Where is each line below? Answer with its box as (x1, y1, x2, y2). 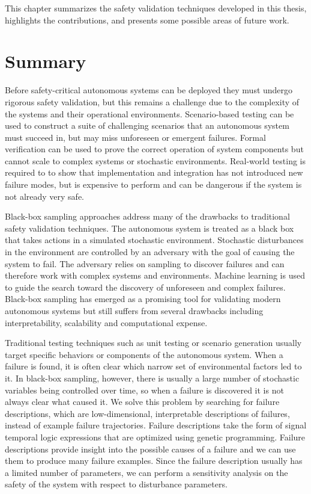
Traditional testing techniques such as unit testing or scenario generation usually (5, 336, 302, 349)
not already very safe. (5, 190, 84, 202)
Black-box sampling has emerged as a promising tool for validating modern (5, 292, 281, 305)
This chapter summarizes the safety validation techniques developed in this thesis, (5, 2, 307, 14)
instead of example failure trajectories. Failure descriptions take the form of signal (5, 419, 307, 431)
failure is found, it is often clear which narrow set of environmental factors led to (5, 360, 302, 372)
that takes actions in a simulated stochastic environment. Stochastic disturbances (5, 233, 304, 246)
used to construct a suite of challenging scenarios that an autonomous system (5, 119, 289, 132)
